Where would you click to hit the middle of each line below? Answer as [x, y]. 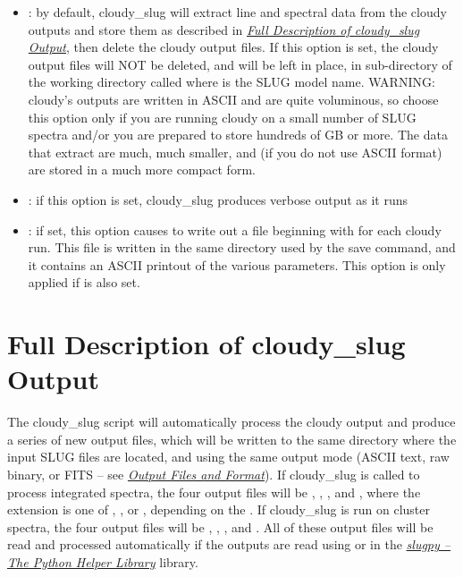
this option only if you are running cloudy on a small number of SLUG [222, 117]
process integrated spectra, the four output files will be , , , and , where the [214, 492]
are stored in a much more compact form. [142, 170]
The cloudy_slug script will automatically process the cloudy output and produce [231, 422]
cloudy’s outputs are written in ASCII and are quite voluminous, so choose [233, 99]
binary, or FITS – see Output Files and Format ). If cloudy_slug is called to [214, 474]
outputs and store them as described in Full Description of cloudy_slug [224, 29]
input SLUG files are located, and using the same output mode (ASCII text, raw [228, 457]
